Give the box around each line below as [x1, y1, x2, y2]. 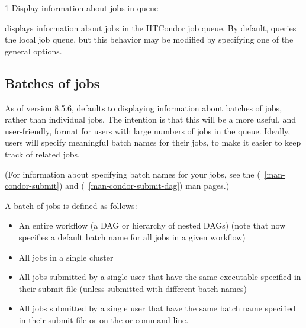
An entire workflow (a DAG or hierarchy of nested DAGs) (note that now [18, 219, 286, 231]
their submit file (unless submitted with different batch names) [18, 282, 247, 294]
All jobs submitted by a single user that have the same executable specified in [18, 271, 301, 283]
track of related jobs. [5, 147, 80, 160]
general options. [5, 44, 62, 57]
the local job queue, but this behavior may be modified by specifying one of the [5, 33, 294, 46]
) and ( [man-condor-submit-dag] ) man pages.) [59, 179, 230, 192]
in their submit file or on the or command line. [18, 313, 189, 326]
